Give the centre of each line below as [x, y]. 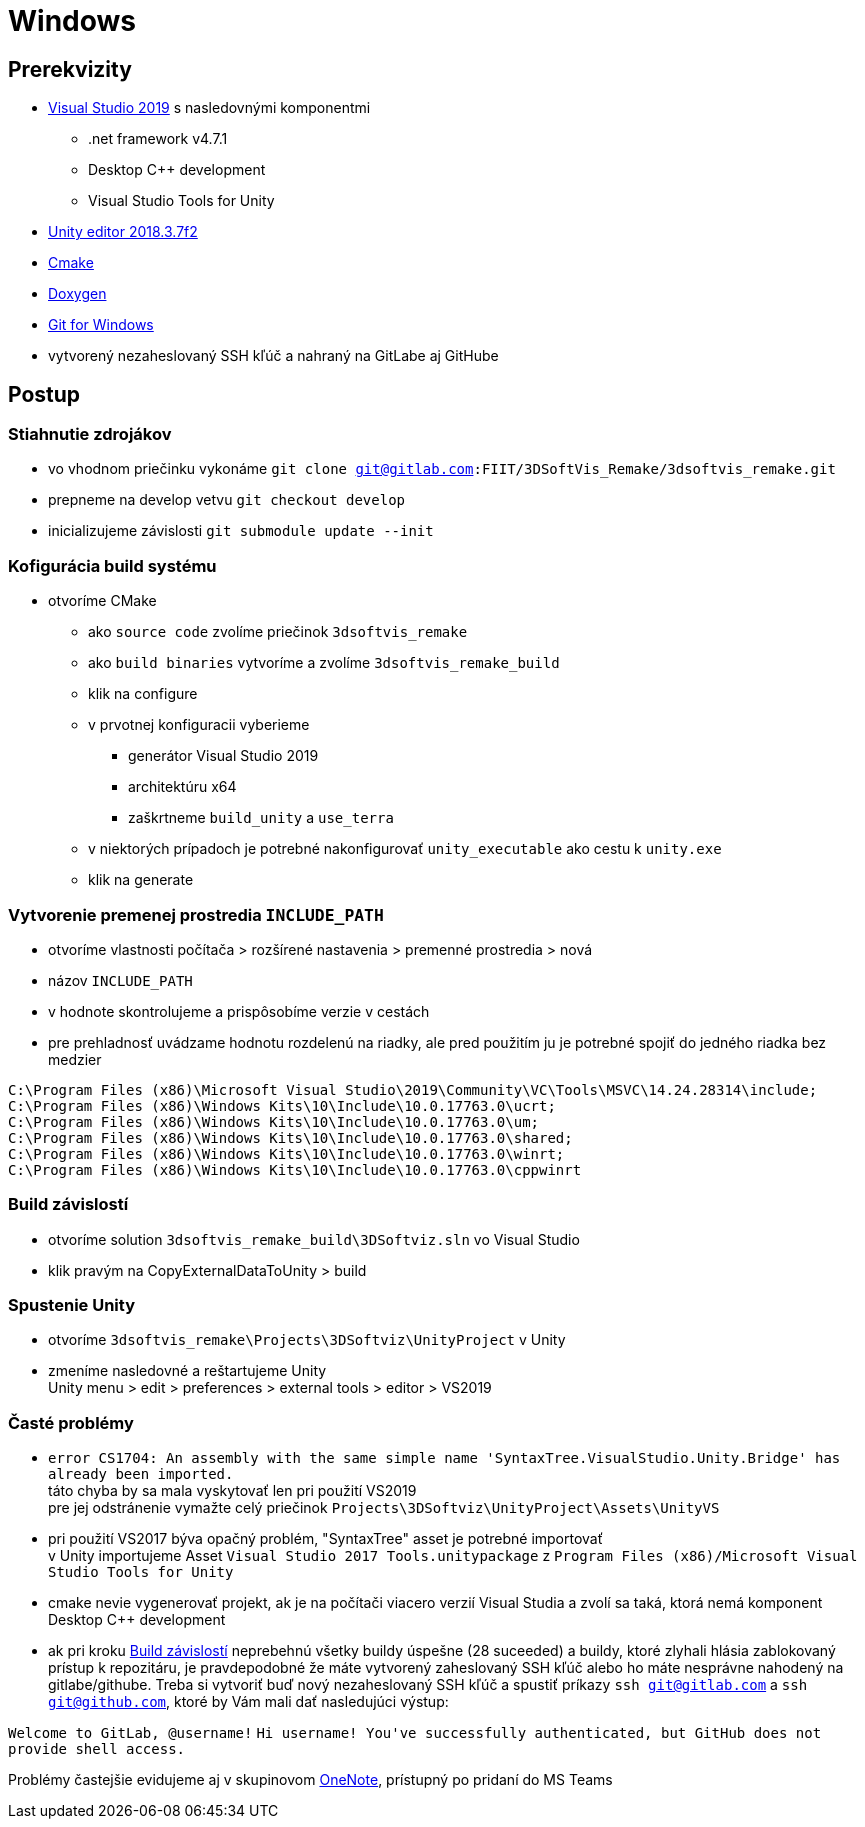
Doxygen [77, 294]
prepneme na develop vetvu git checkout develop [226, 500]
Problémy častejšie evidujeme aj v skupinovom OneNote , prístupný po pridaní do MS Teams [310, 1780]
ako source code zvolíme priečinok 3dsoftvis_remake [278, 632]
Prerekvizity [70, 69]
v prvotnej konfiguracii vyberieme [199, 725]
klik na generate [141, 880]
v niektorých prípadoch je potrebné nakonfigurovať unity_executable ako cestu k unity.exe [405, 849]
